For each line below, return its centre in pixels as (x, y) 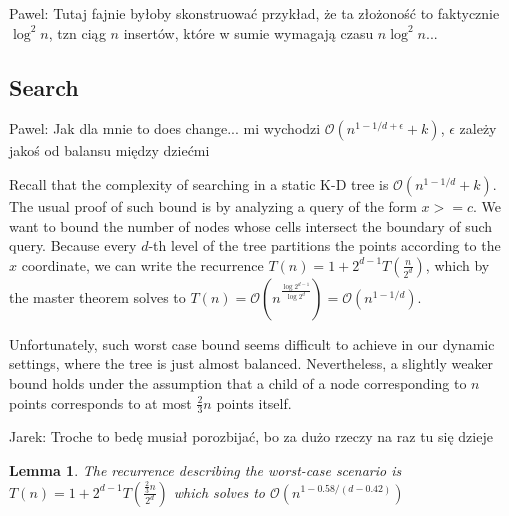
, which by (457, 264)
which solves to (219, 491)
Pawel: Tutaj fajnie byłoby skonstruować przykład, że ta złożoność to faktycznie (254, 13)
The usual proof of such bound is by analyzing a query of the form (213, 205)
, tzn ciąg (77, 32)
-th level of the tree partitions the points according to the (324, 245)
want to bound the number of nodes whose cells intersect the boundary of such (251, 225)
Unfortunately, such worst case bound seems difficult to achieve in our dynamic (252, 343)
